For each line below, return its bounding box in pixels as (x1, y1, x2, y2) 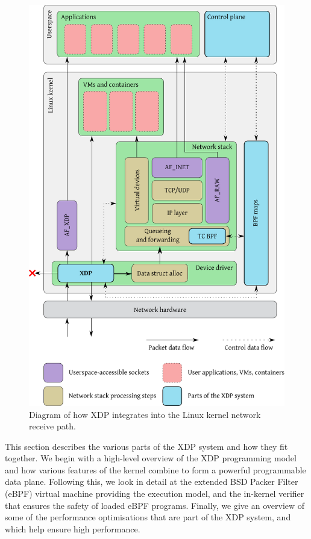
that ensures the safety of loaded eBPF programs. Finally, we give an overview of (5, 499, 305, 511)
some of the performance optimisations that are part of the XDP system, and (5, 511, 291, 523)
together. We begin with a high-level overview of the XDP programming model (5, 452, 297, 464)
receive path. (29, 420, 76, 432)
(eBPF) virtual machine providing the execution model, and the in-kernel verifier (5, 487, 304, 500)
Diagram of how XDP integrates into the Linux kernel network (29, 408, 261, 420)
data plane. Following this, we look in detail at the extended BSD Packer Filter (5, 475, 298, 488)
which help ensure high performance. (5, 522, 140, 535)
